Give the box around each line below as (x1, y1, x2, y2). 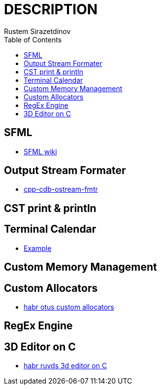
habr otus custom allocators (24, 302, 114, 311)
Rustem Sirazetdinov (4, 27, 71, 35)
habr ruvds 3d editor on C (24, 361, 107, 370)
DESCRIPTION (4, 1, 98, 18)
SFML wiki (24, 147, 57, 156)
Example (24, 244, 52, 252)
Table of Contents (4, 35, 62, 44)
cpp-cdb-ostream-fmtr (24, 185, 98, 194)
